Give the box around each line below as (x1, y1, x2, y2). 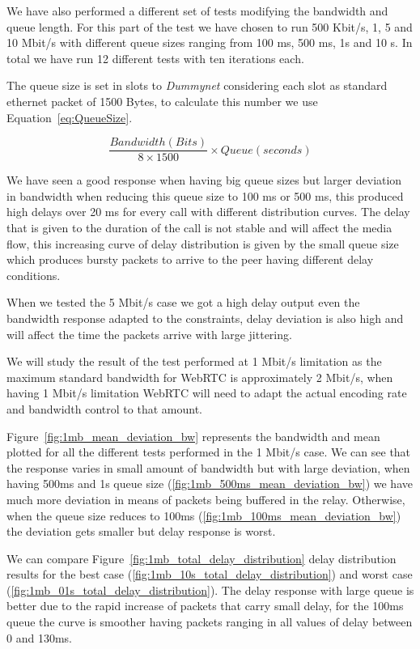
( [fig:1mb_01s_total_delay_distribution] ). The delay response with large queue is (6, 581, 414, 598)
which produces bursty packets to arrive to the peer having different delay (6, 251, 374, 268)
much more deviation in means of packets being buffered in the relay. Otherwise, (6, 490, 405, 507)
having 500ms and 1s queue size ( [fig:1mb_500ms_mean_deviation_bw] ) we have (6, 475, 413, 492)
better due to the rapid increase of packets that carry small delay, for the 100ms (6, 597, 404, 614)
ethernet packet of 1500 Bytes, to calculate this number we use (6, 92, 318, 109)
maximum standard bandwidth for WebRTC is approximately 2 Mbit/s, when (6, 368, 393, 385)
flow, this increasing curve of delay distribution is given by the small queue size (6, 235, 399, 252)
